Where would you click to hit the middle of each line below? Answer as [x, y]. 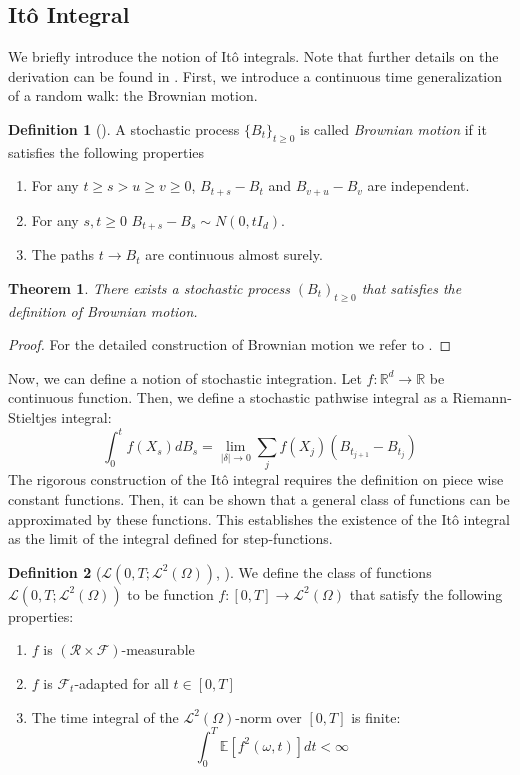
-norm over [268, 716]
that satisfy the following [426, 593]
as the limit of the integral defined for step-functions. [170, 538]
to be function [170, 593]
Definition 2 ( [55, 571]
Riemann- [482, 397]
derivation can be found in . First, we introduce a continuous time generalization [255, 75]
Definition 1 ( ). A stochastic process [124, 128]
